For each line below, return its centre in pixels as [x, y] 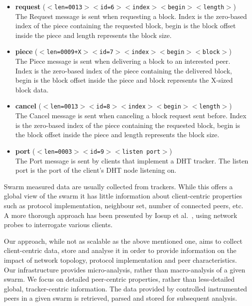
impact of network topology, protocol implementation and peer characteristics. [120, 260]
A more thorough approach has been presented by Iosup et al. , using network [121, 215]
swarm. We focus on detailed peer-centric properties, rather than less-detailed [119, 279]
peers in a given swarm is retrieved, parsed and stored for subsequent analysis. [121, 298]
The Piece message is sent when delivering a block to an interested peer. [123, 61]
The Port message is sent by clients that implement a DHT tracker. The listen [132, 160]
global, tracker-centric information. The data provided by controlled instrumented [126, 288]
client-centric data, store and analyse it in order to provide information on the [120, 250]
